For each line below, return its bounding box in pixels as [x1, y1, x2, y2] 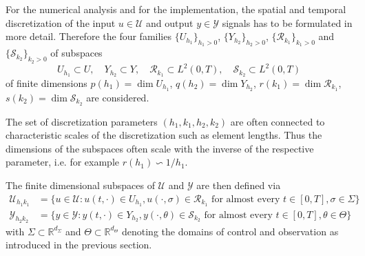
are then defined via [196, 178, 281, 193]
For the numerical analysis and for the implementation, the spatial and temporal [6, 2, 346, 16]
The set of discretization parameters [6, 114, 158, 128]
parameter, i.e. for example [6, 155, 120, 169]
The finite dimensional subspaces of [6, 178, 155, 193]
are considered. [86, 90, 149, 104]
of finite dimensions [6, 75, 87, 90]
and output [146, 15, 194, 30]
